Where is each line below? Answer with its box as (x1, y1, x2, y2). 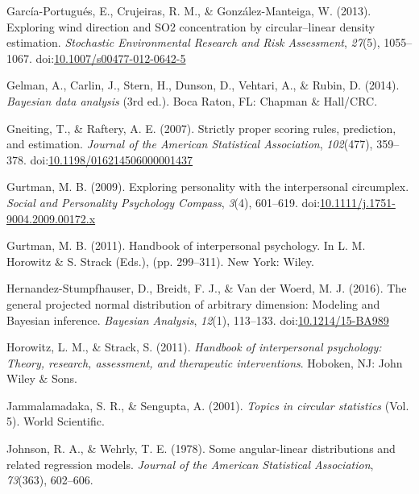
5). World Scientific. (6, 413, 105, 430)
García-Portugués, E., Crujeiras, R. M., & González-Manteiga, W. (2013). (6, 2, 371, 19)
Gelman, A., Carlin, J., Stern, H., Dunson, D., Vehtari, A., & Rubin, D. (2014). (6, 77, 400, 93)
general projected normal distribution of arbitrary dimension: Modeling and (6, 295, 380, 312)
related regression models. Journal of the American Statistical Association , (6, 455, 374, 472)
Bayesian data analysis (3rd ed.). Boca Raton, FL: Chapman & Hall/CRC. (6, 92, 378, 109)
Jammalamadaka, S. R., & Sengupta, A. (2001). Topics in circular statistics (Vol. (6, 396, 409, 413)
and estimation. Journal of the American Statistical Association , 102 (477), (6, 135, 373, 152)
